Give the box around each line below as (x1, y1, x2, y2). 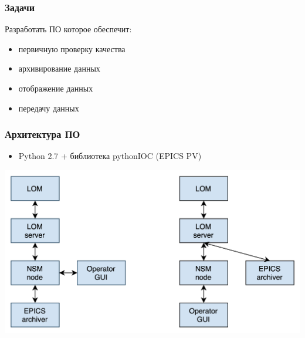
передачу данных (18, 102, 79, 114)
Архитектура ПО (5, 127, 80, 141)
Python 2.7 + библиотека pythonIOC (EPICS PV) (18, 150, 202, 162)
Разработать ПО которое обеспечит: (5, 23, 132, 35)
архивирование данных (18, 62, 100, 75)
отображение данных (18, 82, 93, 94)
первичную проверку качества (18, 42, 126, 55)
